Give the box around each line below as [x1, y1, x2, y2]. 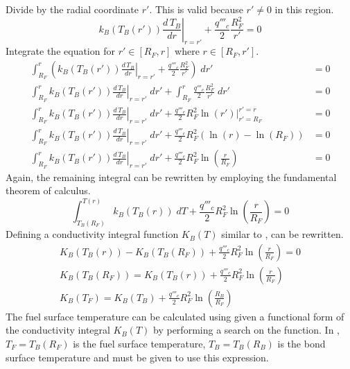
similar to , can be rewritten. [221, 227, 344, 241]
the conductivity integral [6, 323, 110, 337]
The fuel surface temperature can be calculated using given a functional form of [6, 309, 344, 323]
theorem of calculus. [6, 183, 91, 198]
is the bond [277, 336, 326, 350]
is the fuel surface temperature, [73, 336, 206, 350]
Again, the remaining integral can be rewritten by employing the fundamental [6, 169, 337, 184]
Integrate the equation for [6, 44, 115, 58]
